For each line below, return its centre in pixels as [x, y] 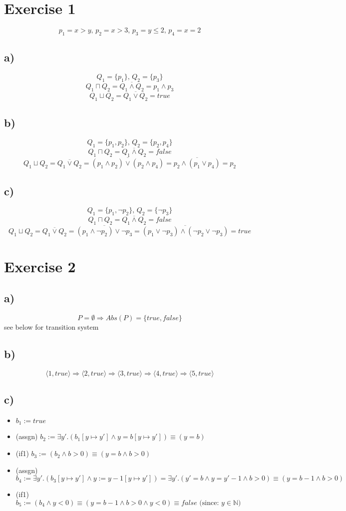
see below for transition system [51, 327]
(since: [209, 503]
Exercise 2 [40, 266]
